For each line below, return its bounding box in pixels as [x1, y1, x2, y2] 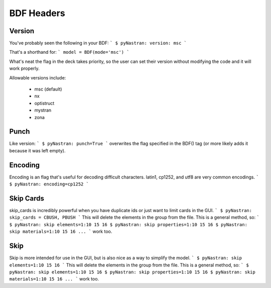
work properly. [9, 65, 40, 71]
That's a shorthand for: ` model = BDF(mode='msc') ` [9, 49, 130, 55]
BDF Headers [9, 8, 65, 19]
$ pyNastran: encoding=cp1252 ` [9, 181, 89, 187]
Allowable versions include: [9, 74, 66, 80]
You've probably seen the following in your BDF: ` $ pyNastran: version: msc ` [9, 40, 187, 46]
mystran [34, 107, 52, 113]
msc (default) [34, 86, 62, 92]
